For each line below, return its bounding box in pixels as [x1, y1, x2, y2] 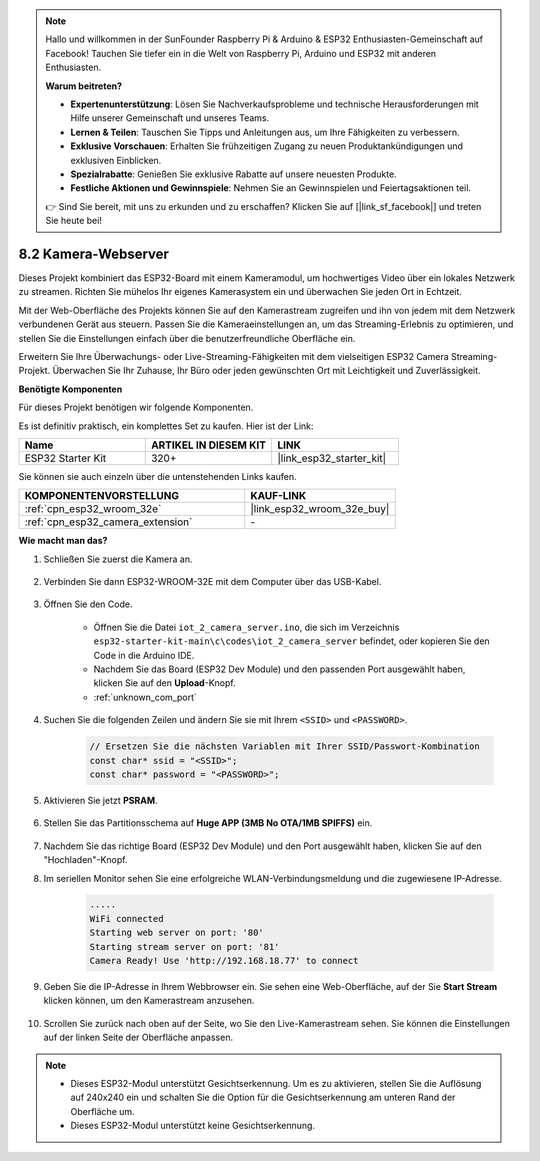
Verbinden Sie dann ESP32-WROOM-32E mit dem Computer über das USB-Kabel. [43, 576, 382, 588]
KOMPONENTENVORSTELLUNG [24, 489, 180, 503]
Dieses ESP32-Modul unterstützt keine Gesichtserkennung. [70, 1120, 315, 1132]
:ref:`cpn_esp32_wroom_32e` [24, 502, 162, 516]
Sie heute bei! [45, 215, 102, 227]
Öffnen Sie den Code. [43, 598, 133, 610]
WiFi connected [89, 913, 164, 924]
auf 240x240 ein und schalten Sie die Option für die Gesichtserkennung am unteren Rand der [70, 1091, 456, 1104]
